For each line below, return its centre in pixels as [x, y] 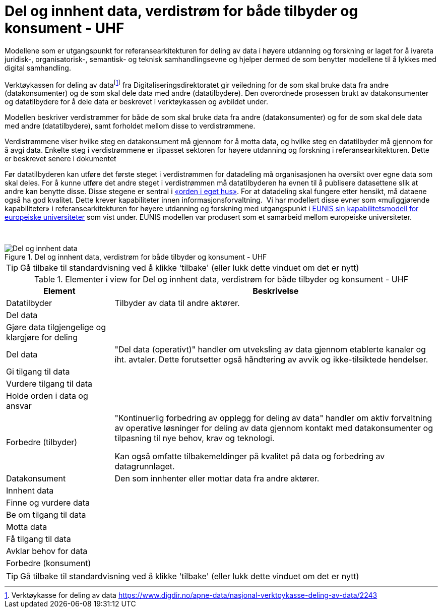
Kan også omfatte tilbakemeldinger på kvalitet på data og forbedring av [250, 456]
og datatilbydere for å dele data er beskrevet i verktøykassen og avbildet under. [136, 102]
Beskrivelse [276, 291]
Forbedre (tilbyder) [42, 442]
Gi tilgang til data [38, 372]
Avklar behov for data [47, 551]
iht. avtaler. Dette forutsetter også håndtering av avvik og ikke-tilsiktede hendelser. [271, 360]
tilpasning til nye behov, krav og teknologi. [195, 438]
